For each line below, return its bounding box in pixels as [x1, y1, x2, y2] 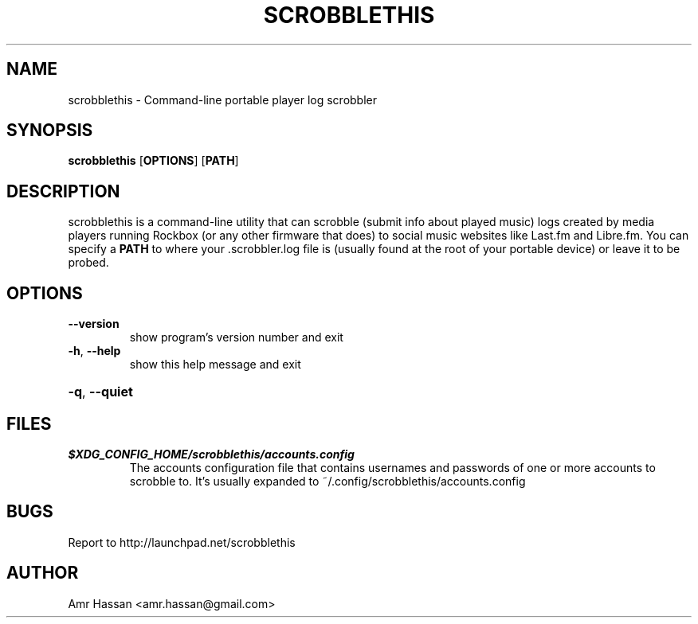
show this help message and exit [129, 357, 301, 372]
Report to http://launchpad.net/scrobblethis [68, 535, 296, 549]
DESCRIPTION [6, 181, 120, 201]
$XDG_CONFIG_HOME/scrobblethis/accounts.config [68, 447, 355, 461]
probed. [68, 255, 109, 270]
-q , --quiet [68, 384, 133, 400]
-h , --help [68, 344, 121, 358]
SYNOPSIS [6, 120, 93, 141]
